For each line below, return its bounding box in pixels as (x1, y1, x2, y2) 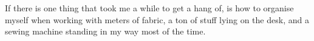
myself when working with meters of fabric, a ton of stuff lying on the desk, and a (5, 13, 309, 26)
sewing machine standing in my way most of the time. (5, 25, 206, 37)
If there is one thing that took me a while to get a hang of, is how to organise (5, 2, 294, 14)
